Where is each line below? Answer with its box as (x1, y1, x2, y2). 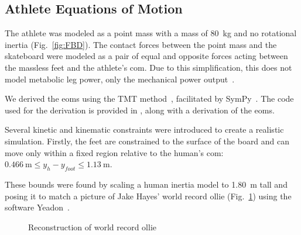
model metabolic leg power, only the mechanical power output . (5, 72, 235, 85)
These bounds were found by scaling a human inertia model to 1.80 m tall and (5, 178, 288, 190)
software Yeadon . (5, 201, 70, 213)
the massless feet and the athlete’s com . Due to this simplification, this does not (5, 61, 292, 73)
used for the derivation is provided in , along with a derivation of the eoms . (5, 103, 275, 116)
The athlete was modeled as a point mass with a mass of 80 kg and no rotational (5, 27, 297, 39)
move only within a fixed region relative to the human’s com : (5, 146, 224, 158)
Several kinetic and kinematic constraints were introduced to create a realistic (5, 123, 284, 136)
